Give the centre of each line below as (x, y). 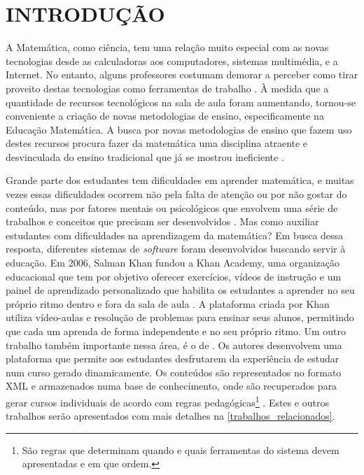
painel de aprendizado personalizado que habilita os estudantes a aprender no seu (180, 290)
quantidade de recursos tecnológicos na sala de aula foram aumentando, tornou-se (181, 102)
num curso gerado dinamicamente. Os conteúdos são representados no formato (174, 372)
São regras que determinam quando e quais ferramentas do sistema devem (181, 449)
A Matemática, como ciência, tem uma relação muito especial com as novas (167, 47)
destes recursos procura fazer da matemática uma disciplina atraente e (157, 143)
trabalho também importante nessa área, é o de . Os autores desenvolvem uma (174, 345)
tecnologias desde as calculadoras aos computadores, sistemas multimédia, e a (172, 61)
